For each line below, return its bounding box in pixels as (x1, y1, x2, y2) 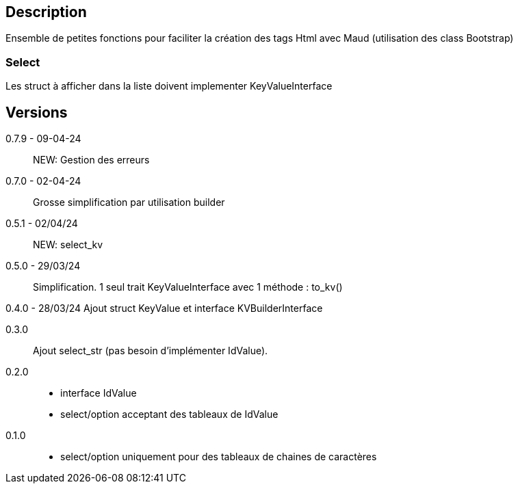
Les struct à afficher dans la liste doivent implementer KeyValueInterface (5, 80, 333, 92)
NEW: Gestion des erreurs (33, 154, 150, 166)
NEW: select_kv (33, 239, 103, 251)
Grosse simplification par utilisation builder (33, 196, 225, 209)
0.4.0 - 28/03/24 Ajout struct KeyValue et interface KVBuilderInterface (5, 302, 323, 315)
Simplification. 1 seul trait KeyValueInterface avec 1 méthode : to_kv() (33, 281, 343, 293)
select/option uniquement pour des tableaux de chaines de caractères (60, 451, 377, 463)
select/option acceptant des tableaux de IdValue (60, 408, 279, 421)
